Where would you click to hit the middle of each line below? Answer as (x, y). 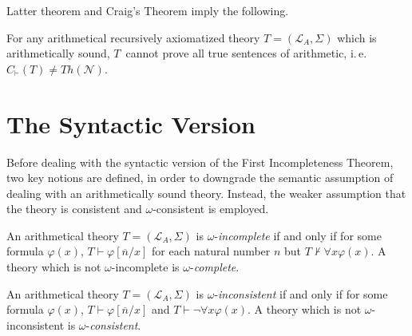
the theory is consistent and (74, 209)
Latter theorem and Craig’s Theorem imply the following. (148, 10)
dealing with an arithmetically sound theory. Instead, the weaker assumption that (206, 193)
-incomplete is (145, 267)
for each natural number (211, 251)
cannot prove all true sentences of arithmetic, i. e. (246, 53)
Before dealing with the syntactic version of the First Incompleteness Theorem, (200, 162)
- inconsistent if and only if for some (301, 293)
